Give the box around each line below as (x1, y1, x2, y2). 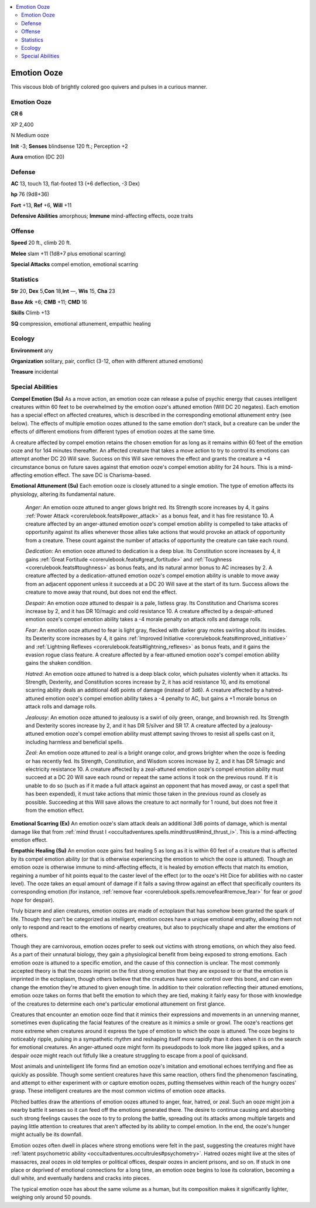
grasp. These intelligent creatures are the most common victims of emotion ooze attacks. (11, 1087, 226, 1094)
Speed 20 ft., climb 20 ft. (11, 239, 71, 246)
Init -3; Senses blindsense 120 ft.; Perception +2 (11, 143, 128, 150)
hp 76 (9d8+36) (11, 191, 50, 198)
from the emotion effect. (25, 807, 84, 814)
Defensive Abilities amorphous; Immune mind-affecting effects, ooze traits (11, 212, 194, 219)
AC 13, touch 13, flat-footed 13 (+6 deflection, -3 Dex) (11, 180, 140, 187)
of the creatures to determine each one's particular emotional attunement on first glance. (11, 1000, 226, 1007)
